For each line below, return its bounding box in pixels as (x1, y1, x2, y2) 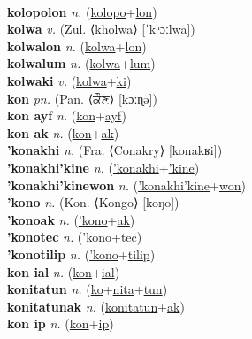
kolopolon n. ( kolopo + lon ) (7, 2, 157, 20)
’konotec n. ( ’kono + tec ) (7, 227, 142, 246)
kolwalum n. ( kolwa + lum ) (7, 54, 156, 73)
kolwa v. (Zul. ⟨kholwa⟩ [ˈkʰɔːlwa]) (7, 19, 195, 38)
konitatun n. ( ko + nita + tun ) (7, 280, 168, 298)
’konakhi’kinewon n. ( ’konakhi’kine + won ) (7, 175, 246, 194)
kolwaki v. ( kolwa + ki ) (7, 71, 132, 89)
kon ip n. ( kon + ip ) (7, 314, 114, 333)
